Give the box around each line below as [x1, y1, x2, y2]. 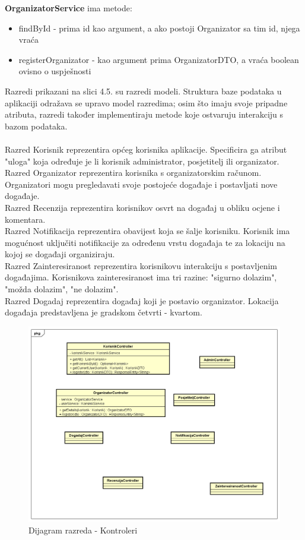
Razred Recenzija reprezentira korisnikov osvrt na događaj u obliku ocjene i [5, 201, 280, 213]
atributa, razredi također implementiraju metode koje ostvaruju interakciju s [5, 108, 284, 121]
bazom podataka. [5, 119, 68, 132]
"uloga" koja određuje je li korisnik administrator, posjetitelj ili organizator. [5, 154, 279, 167]
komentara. [5, 213, 46, 225]
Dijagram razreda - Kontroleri [28, 523, 138, 536]
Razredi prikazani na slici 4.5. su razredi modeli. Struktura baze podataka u [5, 84, 282, 97]
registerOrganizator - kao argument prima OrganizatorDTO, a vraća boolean [18, 53, 299, 65]
